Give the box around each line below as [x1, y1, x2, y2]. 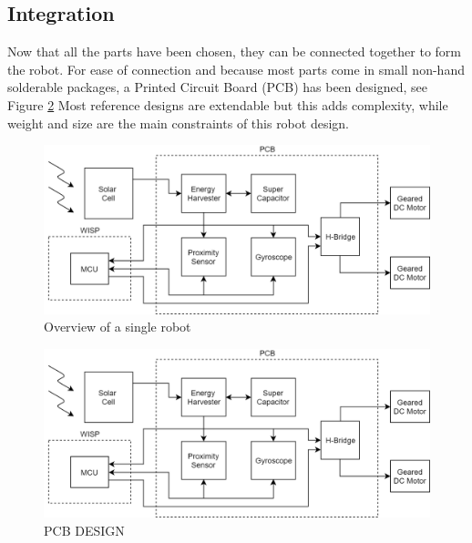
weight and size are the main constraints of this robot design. [7, 113, 349, 132]
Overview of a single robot [44, 317, 191, 336]
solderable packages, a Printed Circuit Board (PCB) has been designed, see [7, 77, 427, 97]
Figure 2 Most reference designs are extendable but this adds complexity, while [7, 95, 448, 114]
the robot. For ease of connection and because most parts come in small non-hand [7, 59, 465, 78]
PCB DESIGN [44, 520, 125, 539]
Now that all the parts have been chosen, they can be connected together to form [7, 42, 462, 61]
